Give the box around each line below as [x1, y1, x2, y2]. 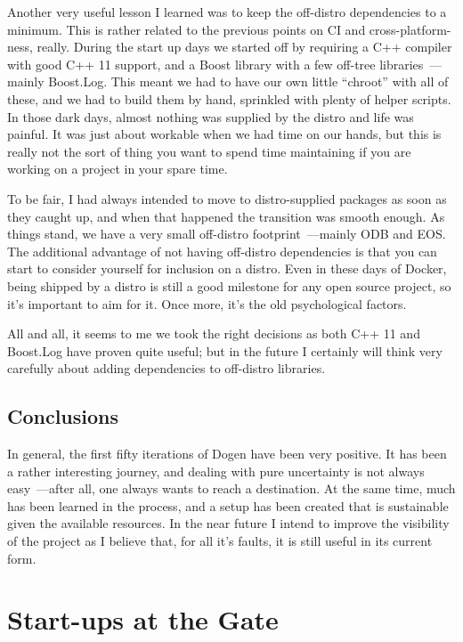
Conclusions [7, 402, 119, 430]
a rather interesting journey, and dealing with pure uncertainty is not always [7, 461, 425, 480]
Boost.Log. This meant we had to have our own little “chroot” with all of [48, 72, 449, 91]
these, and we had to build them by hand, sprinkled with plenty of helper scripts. [7, 89, 451, 108]
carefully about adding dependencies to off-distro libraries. [7, 359, 326, 378]
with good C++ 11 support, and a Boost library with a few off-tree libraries [7, 54, 424, 73]
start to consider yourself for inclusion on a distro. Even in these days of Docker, [7, 259, 447, 278]
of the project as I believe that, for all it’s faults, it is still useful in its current [7, 532, 433, 550]
